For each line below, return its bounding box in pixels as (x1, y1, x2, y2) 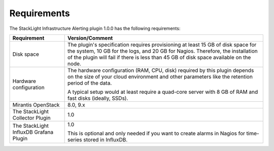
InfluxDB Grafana (12, 128, 54, 135)
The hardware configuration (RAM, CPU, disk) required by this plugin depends (67, 66, 254, 73)
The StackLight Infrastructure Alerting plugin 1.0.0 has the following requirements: (9, 25, 181, 31)
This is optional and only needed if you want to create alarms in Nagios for (67, 130, 246, 137)
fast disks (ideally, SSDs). (67, 94, 128, 101)
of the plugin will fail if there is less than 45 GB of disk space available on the (67, 54, 251, 61)
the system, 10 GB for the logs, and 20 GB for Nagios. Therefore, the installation (67, 47, 258, 54)
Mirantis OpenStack (12, 101, 60, 108)
